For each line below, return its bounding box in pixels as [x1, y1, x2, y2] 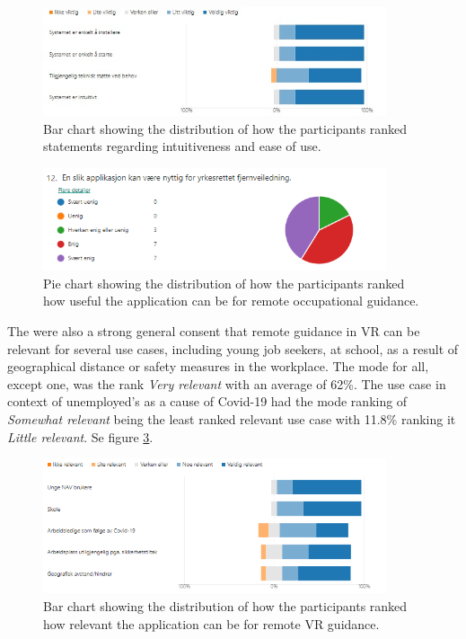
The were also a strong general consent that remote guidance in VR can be [7, 322, 420, 341]
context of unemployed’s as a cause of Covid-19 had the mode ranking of [7, 392, 408, 411]
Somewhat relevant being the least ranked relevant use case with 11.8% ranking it [7, 410, 456, 428]
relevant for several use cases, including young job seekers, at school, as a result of [7, 339, 459, 358]
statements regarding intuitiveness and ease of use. [43, 137, 321, 155]
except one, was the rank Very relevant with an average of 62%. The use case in [7, 374, 446, 393]
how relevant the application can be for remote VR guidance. [43, 614, 380, 633]
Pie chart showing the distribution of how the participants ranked [43, 273, 405, 292]
